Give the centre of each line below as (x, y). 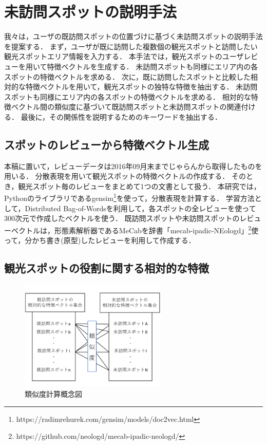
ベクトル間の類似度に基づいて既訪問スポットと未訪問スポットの (119, 107)
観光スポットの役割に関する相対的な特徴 (107, 268)
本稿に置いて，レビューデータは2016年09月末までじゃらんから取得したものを (133, 166)
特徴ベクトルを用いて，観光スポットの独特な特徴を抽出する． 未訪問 (141, 87)
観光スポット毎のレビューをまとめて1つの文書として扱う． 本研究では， (139, 186)
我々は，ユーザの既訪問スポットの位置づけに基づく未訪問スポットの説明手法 (133, 36)
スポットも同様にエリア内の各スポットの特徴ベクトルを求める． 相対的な (128, 96)
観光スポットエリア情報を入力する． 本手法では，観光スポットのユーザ (124, 56)
